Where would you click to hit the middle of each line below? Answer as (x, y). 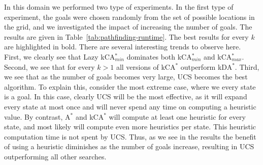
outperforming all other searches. (55, 156)
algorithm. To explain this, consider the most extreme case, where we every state (130, 86)
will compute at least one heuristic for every (177, 116)
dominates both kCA (159, 56)
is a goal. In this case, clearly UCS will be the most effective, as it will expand (126, 97)
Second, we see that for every (50, 66)
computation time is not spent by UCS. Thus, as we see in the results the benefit (130, 136)
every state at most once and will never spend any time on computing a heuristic (130, 106)
